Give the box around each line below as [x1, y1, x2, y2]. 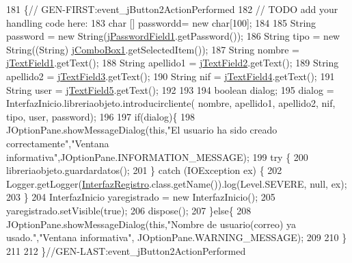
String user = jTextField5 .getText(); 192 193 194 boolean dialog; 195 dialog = [6, 82, 334, 97]
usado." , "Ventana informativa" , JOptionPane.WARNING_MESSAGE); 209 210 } [6, 230, 347, 245]
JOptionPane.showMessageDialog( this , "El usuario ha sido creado [6, 123, 277, 137]
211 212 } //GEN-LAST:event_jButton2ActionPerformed [6, 243, 246, 258]
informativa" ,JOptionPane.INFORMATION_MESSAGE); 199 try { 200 [6, 149, 308, 164]
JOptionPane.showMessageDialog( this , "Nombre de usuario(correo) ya [6, 216, 297, 231]
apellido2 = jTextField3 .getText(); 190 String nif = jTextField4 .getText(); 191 [6, 68, 335, 83]
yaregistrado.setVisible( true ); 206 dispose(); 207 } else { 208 [6, 203, 252, 217]
